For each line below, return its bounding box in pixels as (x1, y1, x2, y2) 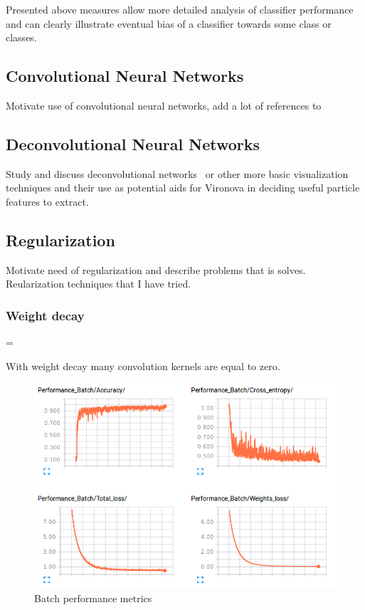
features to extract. (6, 194, 89, 209)
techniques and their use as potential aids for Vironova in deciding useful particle (6, 180, 360, 195)
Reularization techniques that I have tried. (6, 276, 191, 291)
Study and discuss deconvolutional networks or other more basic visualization (6, 166, 349, 181)
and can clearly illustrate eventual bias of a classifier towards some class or (6, 16, 332, 31)
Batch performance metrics (34, 590, 152, 605)
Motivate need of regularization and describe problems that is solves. (6, 262, 306, 277)
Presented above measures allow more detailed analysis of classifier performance (6, 2, 354, 16)
